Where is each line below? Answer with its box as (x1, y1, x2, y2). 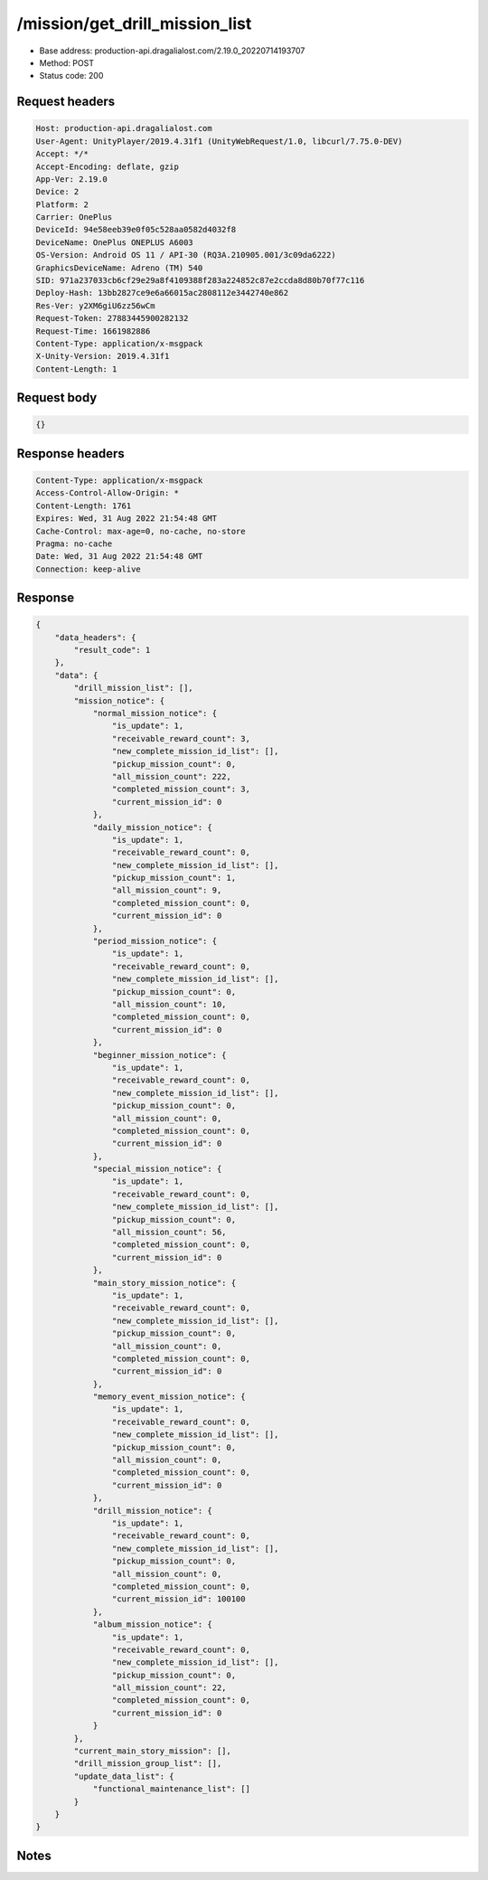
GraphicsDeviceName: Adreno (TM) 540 (35, 262, 203, 273)
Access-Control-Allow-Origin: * (35, 488, 180, 498)
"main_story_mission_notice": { (92, 1278, 237, 1288)
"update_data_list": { (73, 1771, 175, 1781)
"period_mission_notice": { (92, 936, 217, 947)
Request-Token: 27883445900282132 (35, 313, 189, 324)
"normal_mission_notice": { (92, 708, 217, 718)
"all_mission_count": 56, (111, 1227, 227, 1238)
